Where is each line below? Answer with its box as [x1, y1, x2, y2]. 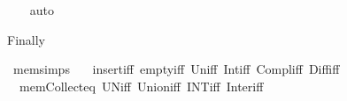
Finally [7, 30, 45, 48]
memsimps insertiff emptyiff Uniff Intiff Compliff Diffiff [12, 60, 340, 78]
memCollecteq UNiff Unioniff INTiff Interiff [19, 76, 264, 95]
